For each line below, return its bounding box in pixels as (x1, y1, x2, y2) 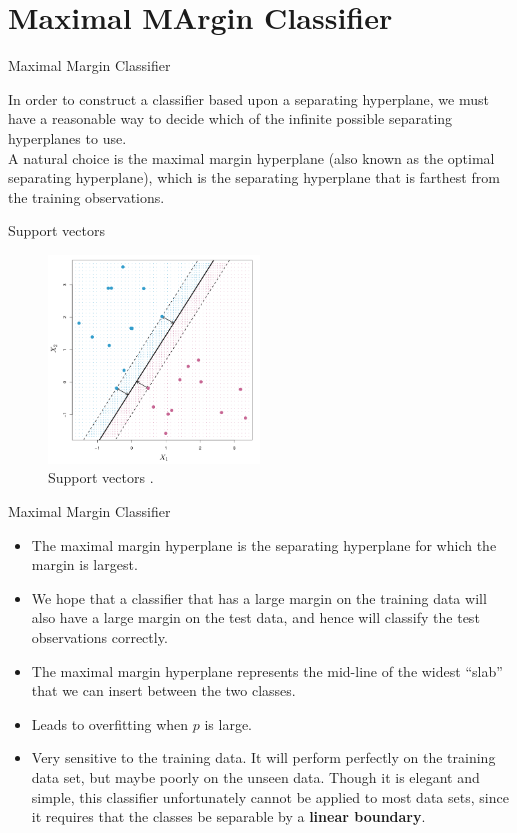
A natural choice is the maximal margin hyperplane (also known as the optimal (8, 147, 495, 168)
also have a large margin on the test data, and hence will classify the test (31, 607, 480, 628)
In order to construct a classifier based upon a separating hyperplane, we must (8, 88, 489, 109)
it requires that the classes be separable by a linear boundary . (31, 806, 426, 827)
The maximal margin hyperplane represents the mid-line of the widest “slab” (31, 660, 503, 681)
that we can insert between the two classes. (31, 680, 296, 701)
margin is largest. (31, 554, 138, 575)
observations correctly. (31, 626, 168, 647)
